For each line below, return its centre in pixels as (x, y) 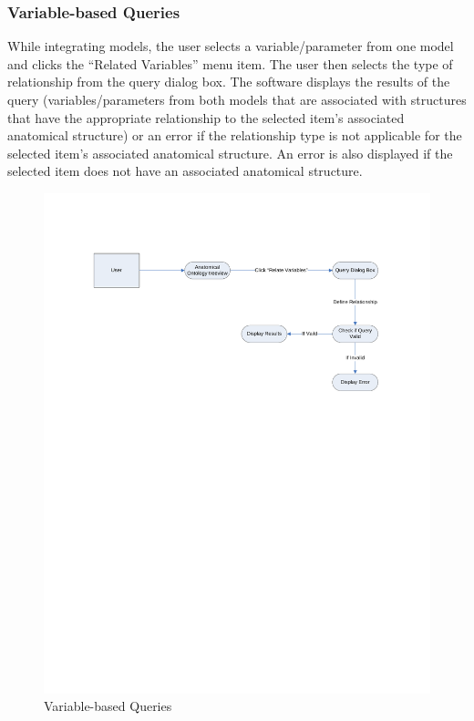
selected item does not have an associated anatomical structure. (185, 171)
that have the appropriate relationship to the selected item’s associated (206, 117)
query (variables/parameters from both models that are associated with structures (237, 99)
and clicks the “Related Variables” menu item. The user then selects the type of (230, 63)
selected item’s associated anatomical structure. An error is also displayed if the (230, 153)
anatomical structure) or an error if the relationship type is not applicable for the (235, 135)
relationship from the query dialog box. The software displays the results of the (229, 82)
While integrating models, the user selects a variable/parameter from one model (231, 46)
